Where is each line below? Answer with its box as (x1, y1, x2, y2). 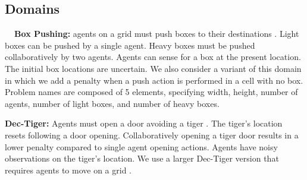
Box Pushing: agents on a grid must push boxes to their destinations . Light (14, 27, 299, 40)
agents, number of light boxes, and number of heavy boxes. (5, 97, 220, 109)
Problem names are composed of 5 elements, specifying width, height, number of (5, 86, 298, 98)
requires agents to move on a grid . (5, 163, 131, 176)
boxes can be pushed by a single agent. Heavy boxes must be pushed (5, 39, 255, 51)
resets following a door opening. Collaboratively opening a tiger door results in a (5, 128, 299, 141)
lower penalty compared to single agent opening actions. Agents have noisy (5, 140, 278, 153)
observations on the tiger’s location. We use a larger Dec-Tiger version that (5, 152, 279, 165)
